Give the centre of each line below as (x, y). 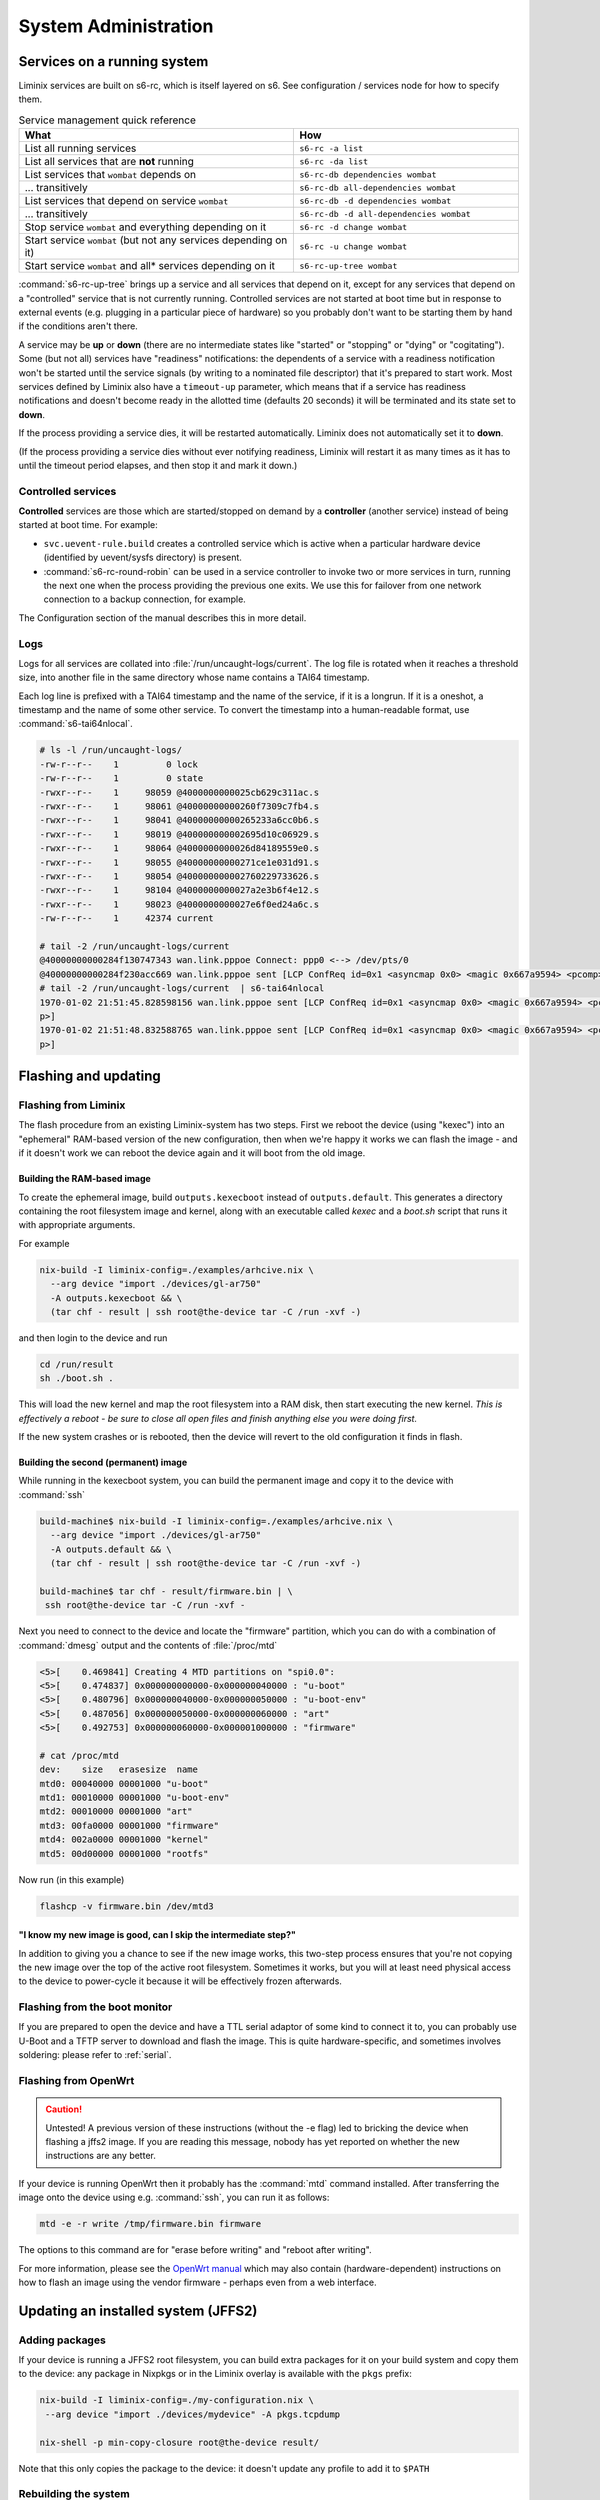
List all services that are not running (109, 162)
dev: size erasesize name (119, 1769)
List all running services (80, 148)
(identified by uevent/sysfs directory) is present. (142, 557)
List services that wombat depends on (110, 175)
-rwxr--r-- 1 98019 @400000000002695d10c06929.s (179, 834)
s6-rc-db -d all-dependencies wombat (385, 213)
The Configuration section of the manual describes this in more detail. (162, 617)
